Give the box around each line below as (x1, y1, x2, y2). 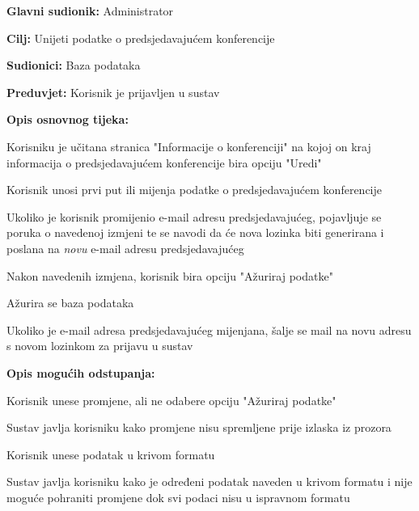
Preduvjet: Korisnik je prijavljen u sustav (6, 83, 220, 100)
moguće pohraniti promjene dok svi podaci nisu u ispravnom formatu (6, 488, 350, 505)
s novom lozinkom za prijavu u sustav (6, 337, 193, 354)
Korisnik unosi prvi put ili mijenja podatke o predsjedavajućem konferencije (6, 181, 383, 198)
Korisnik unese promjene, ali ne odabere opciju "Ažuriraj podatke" (6, 391, 336, 408)
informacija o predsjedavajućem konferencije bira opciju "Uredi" (6, 154, 322, 171)
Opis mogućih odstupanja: (6, 364, 155, 381)
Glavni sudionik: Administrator (6, 2, 174, 19)
